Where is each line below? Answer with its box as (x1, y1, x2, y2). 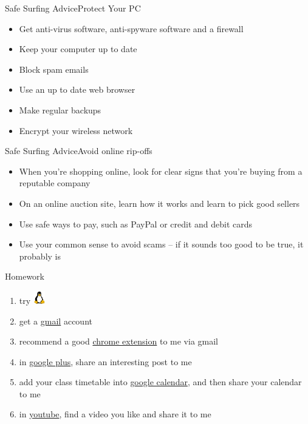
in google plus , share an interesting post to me (19, 355, 192, 368)
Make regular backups (19, 103, 101, 116)
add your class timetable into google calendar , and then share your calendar (19, 375, 302, 388)
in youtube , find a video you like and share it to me (19, 408, 211, 420)
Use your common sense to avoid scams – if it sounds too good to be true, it (19, 238, 304, 251)
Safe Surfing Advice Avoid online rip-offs (5, 144, 152, 157)
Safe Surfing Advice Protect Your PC (5, 2, 141, 14)
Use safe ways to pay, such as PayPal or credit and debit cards (19, 217, 253, 230)
